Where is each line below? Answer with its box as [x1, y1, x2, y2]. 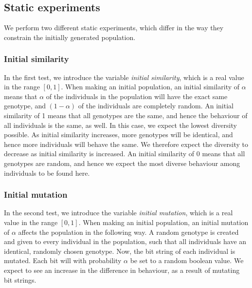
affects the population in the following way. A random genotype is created [18, 226, 239, 237]
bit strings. [4, 274, 36, 285]
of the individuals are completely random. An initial [78, 101, 234, 111]
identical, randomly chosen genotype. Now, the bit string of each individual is [4, 246, 235, 256]
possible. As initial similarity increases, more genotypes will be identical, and [4, 129, 233, 140]
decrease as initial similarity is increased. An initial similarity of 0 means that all [4, 148, 245, 159]
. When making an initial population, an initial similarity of [61, 82, 240, 92]
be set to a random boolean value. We [130, 255, 244, 266]
